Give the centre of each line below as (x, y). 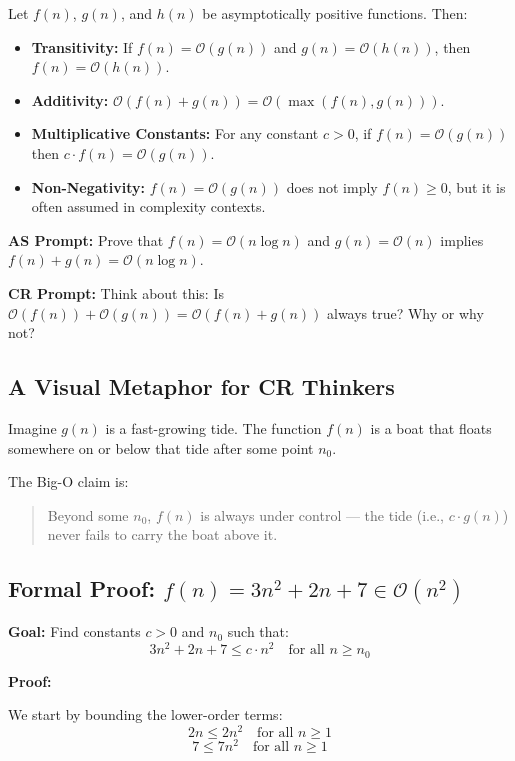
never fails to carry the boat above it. (162, 534)
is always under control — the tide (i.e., (322, 514)
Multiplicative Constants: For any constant (175, 133)
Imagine (32, 427)
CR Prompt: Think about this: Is (116, 292)
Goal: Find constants (74, 631)
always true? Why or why (405, 312)
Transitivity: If (82, 46)
